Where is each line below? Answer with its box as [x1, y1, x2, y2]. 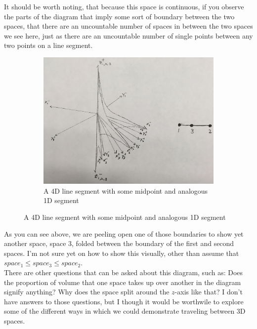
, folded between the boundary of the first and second [72, 238, 234, 248]
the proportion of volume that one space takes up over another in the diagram [4, 277, 241, 287]
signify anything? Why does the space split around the [4, 287, 170, 297]
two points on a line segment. [4, 40, 93, 50]
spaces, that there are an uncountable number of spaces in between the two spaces [4, 21, 253, 31]
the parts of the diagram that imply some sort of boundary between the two [4, 11, 235, 21]
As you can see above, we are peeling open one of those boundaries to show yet [4, 228, 244, 239]
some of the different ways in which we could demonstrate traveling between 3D [4, 306, 246, 316]
